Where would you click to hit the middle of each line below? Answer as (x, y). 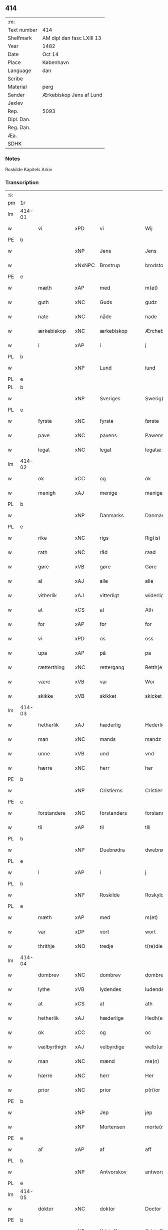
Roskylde (156, 895)
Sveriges (110, 399)
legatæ (153, 450)
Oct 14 (50, 54)
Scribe (15, 79)
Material (17, 87)
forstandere (52, 813)
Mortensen (112, 1127)
